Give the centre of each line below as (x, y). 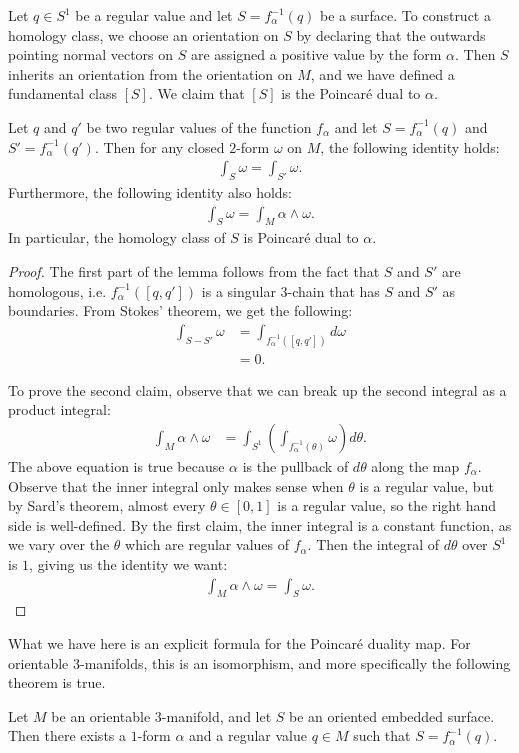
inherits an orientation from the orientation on (150, 73)
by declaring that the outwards (391, 34)
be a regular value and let (154, 15)
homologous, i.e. (57, 290)
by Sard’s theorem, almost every (107, 505)
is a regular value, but (426, 485)
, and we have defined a (382, 73)
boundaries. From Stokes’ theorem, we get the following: (180, 310)
